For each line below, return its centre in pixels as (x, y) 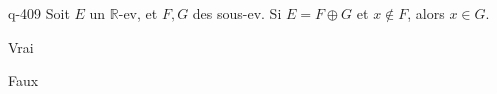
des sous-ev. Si (237, 13)
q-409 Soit (39, 13)
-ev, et (138, 13)
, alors (426, 13)
